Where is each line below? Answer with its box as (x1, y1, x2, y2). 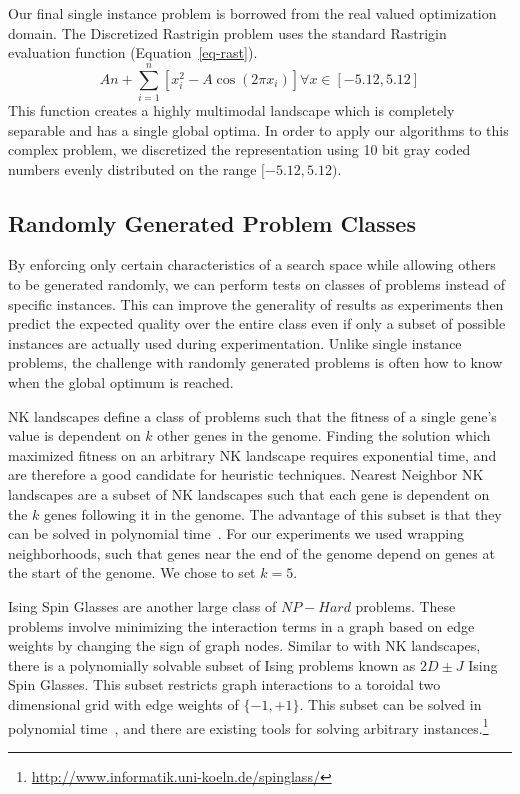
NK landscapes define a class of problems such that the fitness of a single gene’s (8, 405, 497, 426)
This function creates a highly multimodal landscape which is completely (8, 99, 455, 120)
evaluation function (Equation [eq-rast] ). (8, 42, 258, 63)
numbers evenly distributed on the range (8, 158, 257, 179)
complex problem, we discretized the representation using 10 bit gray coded (8, 139, 471, 160)
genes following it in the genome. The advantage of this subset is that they (44, 503, 502, 524)
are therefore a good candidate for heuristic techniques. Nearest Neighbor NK (8, 464, 484, 485)
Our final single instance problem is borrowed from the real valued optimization (8, 3, 497, 23)
